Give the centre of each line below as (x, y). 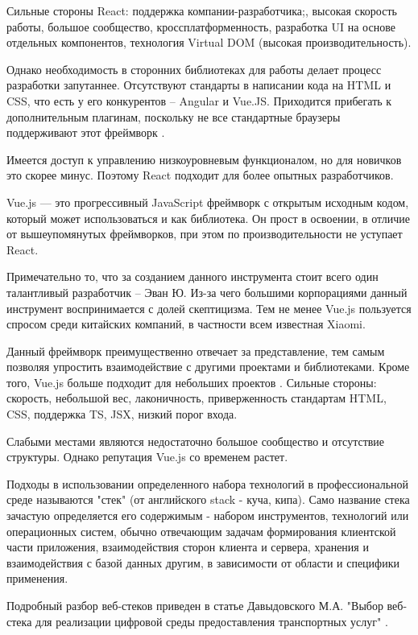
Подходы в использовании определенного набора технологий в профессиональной (208, 483)
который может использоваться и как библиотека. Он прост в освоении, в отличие (209, 218)
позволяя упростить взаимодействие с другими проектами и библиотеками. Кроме (208, 367)
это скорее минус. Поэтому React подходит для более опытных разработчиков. (200, 175)
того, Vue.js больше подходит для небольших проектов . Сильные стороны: (192, 382)
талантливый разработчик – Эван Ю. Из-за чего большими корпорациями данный (207, 292)
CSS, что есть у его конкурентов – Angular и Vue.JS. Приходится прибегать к (199, 100)
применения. (37, 578)
